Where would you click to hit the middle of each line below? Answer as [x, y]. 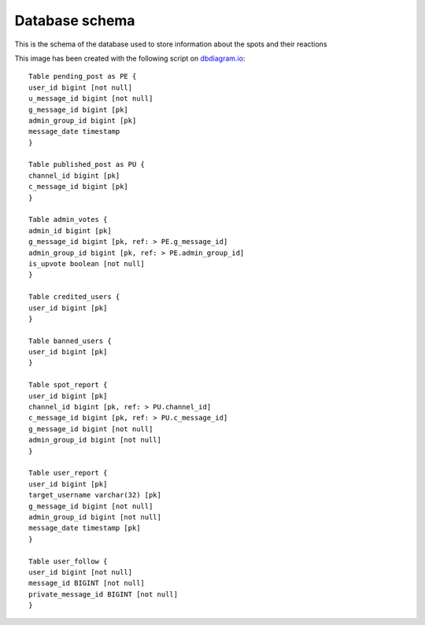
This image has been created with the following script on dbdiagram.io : [130, 58]
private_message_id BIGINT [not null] [103, 594]
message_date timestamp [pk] [85, 528]
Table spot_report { [68, 385]
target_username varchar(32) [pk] [95, 495]
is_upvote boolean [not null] [87, 263]
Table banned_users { [70, 341]
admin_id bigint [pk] [70, 231]
